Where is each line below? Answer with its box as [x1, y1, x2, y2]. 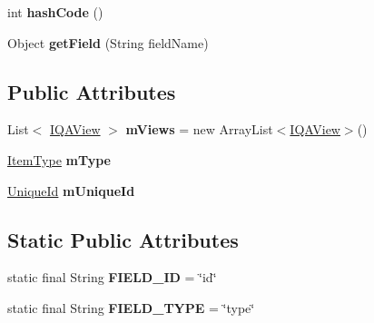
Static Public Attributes [7, 225, 239, 253]
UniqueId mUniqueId [7, 181, 135, 200]
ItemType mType [7, 150, 111, 169]
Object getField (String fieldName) [7, 33, 209, 52]
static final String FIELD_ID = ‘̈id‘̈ [7, 268, 217, 287]
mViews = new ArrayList [125, 120, 273, 139]
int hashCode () [7, 3, 103, 21]
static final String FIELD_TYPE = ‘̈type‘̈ [7, 298, 255, 317]
